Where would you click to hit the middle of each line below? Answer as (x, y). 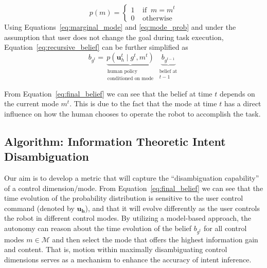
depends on (237, 93)
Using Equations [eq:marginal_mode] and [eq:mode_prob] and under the (120, 27)
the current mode (31, 103)
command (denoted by (39, 208)
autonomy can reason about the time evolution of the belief (98, 228)
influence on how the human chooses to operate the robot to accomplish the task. (132, 113)
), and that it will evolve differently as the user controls (173, 208)
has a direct (243, 103)
